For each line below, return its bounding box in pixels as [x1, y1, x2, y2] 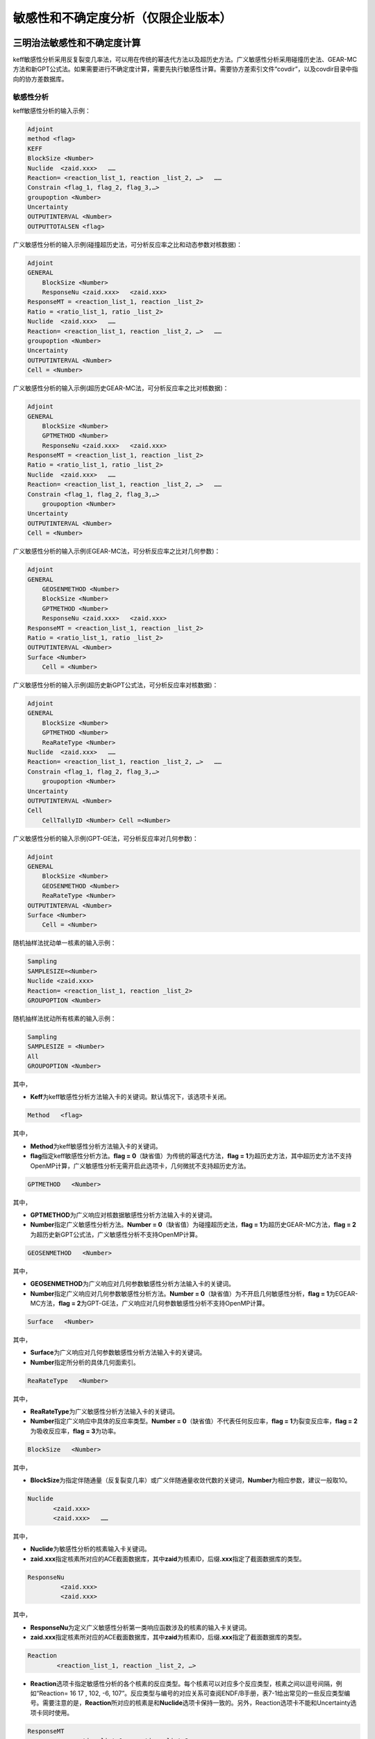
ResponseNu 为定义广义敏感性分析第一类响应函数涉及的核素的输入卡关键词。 [30, 1623, 251, 1631]
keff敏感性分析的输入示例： [12, 106, 92, 115]
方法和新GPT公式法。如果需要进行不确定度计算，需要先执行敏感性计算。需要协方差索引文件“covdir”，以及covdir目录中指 [12, 65, 358, 73]
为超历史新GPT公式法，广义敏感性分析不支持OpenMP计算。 [30, 1230, 201, 1238]
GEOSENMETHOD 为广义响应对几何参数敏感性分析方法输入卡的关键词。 [30, 1280, 235, 1288]
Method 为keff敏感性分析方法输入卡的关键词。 [30, 1141, 162, 1151]
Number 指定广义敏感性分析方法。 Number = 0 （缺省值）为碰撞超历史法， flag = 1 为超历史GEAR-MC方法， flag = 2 [30, 1221, 357, 1229]
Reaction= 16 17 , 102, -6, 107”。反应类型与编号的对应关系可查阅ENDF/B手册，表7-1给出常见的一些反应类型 [39, 1689, 344, 1697]
